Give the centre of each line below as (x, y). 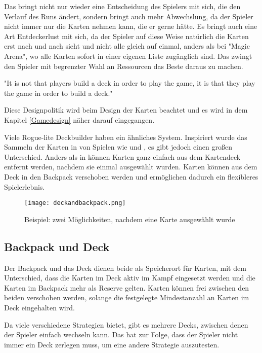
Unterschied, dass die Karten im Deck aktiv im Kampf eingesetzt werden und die (130, 278)
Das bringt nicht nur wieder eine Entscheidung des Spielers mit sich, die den (122, 6)
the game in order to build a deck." (58, 93)
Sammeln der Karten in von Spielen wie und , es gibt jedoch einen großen (118, 147)
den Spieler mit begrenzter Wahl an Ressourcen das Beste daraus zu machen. (124, 66)
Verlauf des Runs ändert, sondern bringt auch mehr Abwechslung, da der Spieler (129, 16)
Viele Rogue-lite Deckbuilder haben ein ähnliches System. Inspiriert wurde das (126, 137)
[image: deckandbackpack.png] (75, 203)
